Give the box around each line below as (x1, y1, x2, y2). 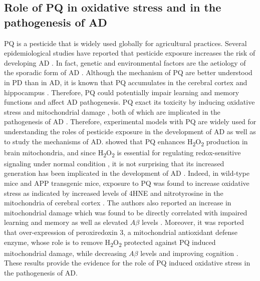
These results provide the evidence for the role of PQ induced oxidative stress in (4, 257, 250, 268)
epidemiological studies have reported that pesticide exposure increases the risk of (4, 48, 255, 58)
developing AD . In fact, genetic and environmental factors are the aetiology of (4, 57, 246, 68)
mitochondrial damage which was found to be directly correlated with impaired (4, 207, 247, 217)
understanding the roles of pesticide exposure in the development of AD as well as (4, 126, 256, 136)
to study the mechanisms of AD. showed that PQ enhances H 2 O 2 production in (4, 136, 248, 148)
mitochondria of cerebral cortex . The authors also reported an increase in (4, 197, 231, 208)
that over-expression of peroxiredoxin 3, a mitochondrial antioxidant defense (4, 226, 237, 237)
